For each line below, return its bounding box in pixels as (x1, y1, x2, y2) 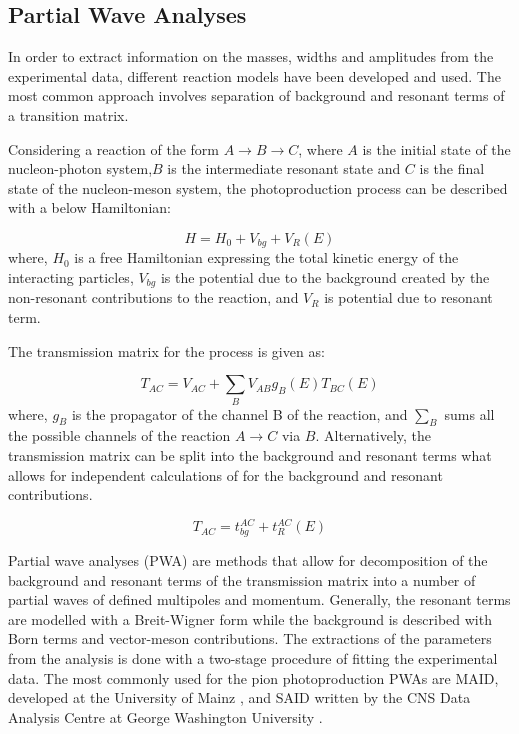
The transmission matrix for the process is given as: (8, 340, 325, 361)
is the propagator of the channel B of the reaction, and (71, 403, 408, 424)
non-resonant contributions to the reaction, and (8, 287, 299, 308)
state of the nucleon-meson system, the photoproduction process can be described (8, 177, 508, 198)
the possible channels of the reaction (8, 425, 231, 446)
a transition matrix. (8, 104, 129, 125)
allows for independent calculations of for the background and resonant (8, 464, 443, 485)
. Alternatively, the (315, 425, 432, 446)
